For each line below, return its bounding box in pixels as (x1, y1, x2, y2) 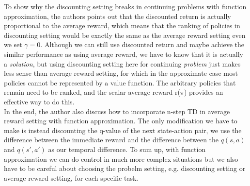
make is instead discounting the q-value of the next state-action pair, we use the (4, 125, 242, 135)
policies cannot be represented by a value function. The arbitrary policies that (4, 77, 236, 87)
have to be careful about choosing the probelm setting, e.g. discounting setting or (4, 163, 246, 173)
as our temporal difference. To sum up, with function (48, 144, 206, 154)
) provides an (184, 87, 223, 97)
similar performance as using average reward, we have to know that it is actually (4, 49, 244, 59)
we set (4, 39, 22, 50)
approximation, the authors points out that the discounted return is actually (4, 11, 231, 21)
